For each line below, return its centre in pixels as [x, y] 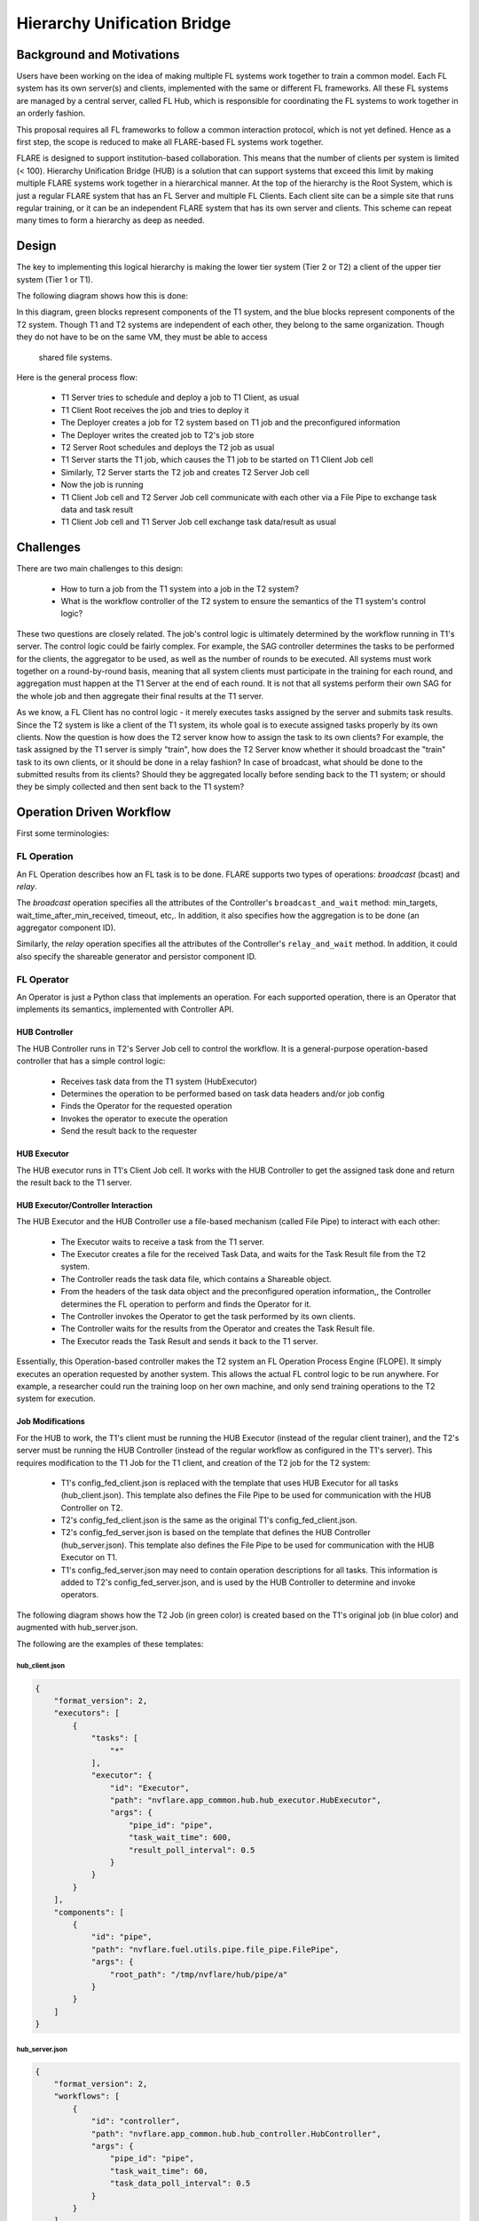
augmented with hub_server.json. [77, 1628]
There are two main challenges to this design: [100, 569]
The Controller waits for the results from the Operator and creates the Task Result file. [218, 1329]
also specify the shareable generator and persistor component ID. [137, 956]
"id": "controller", [136, 2121]
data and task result [97, 509]
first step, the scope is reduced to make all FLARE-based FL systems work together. [170, 142]
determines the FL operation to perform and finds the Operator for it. [186, 1304]
